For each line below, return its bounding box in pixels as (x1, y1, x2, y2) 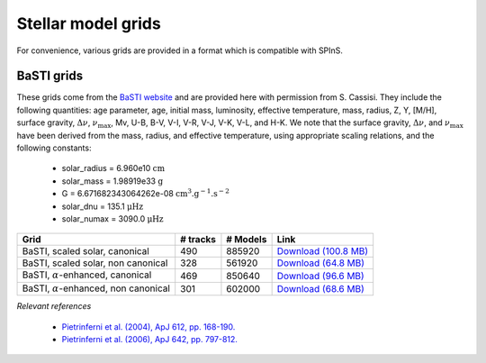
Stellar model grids (16, 14, 161, 33)
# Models (226, 233, 267, 246)
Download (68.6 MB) (276, 282, 364, 295)
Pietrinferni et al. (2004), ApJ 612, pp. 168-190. (61, 321, 236, 332)
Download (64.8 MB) (276, 257, 364, 269)
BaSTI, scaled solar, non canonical (22, 257, 168, 269)
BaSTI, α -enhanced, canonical (22, 268, 152, 281)
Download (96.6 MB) (276, 269, 364, 282)
